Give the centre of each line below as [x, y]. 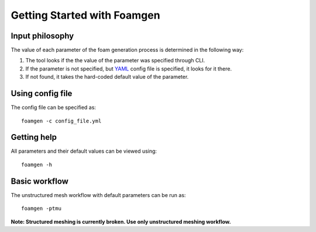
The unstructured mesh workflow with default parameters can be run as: [98, 195]
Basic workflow [39, 181]
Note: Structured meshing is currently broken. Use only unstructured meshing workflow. [121, 222]
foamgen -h [37, 164]
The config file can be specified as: [54, 107]
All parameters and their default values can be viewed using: [84, 151]
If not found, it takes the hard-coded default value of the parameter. [107, 77]
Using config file [42, 94]
